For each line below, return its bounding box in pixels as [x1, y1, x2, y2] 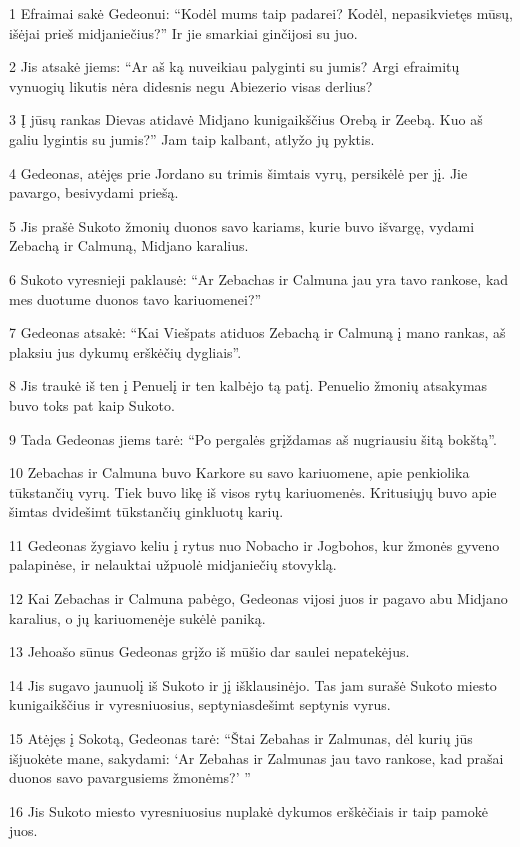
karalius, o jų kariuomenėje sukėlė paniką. [9, 607, 266, 628]
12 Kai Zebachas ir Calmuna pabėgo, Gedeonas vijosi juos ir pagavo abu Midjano [9, 588, 508, 609]
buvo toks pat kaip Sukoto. [9, 394, 175, 415]
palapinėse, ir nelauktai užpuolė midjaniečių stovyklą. [9, 554, 337, 575]
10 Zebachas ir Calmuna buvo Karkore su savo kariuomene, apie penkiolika [9, 462, 470, 483]
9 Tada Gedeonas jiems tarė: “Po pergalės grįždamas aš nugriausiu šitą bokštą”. [9, 428, 497, 449]
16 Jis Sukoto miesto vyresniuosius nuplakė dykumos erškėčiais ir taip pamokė [9, 800, 488, 821]
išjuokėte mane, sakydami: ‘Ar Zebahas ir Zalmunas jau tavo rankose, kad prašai [9, 747, 504, 768]
